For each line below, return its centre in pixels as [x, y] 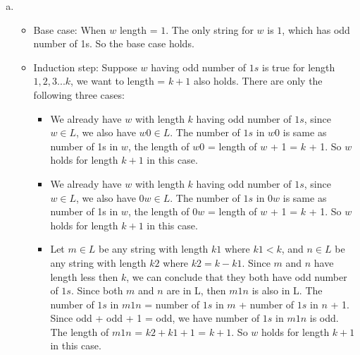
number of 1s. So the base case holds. [114, 43]
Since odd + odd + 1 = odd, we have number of [155, 318]
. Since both [97, 290]
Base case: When [70, 29]
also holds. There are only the [258, 81]
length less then [84, 276]
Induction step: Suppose [85, 67]
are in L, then [196, 290]
